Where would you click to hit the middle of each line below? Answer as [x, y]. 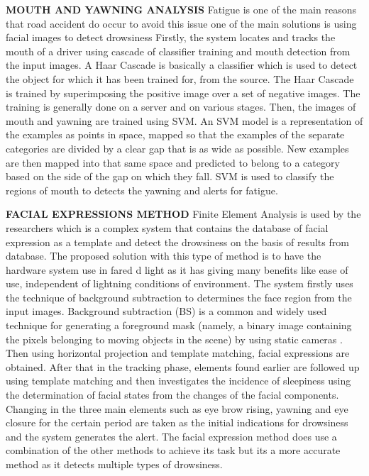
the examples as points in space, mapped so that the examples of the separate [175, 134]
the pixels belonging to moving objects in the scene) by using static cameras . [174, 339]
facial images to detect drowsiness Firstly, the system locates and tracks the [171, 37]
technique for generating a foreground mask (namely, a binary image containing [179, 325]
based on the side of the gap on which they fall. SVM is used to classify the [170, 176]
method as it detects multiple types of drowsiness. [114, 464]
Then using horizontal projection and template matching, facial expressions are [178, 353]
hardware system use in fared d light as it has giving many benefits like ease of [177, 269]
